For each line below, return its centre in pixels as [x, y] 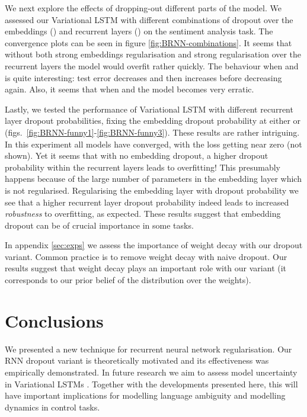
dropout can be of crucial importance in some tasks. [99, 225]
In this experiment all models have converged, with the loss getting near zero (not [153, 144]
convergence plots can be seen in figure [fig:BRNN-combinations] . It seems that [148, 42]
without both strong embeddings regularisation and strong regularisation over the [153, 54]
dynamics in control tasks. [52, 407]
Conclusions [54, 320]
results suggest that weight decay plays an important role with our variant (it [146, 268]
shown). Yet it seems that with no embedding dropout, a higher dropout [137, 155]
